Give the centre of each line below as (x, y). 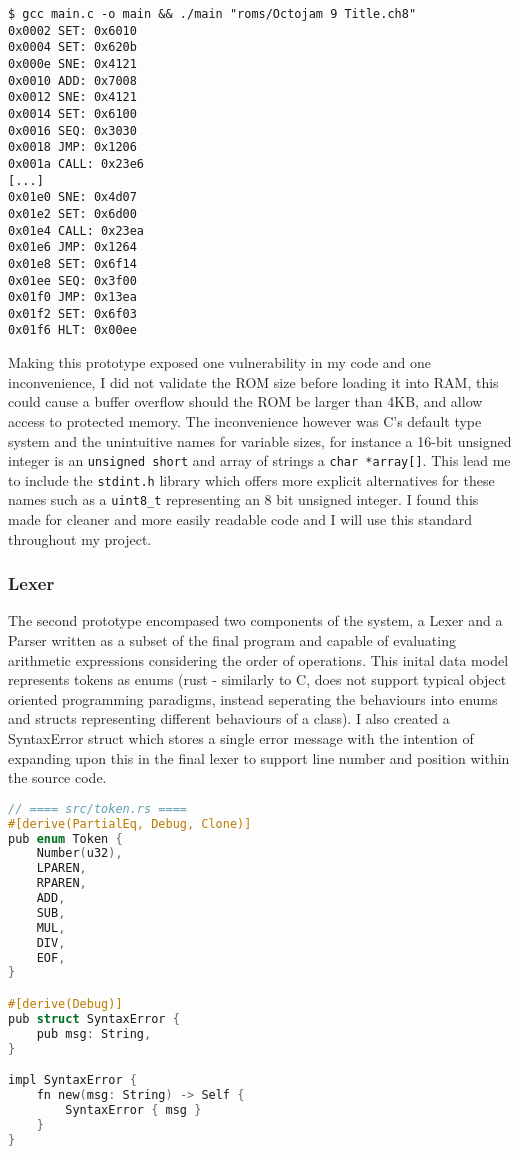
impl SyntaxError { (72, 1080)
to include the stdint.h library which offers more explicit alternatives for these (251, 479)
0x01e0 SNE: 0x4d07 (72, 197)
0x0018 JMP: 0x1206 (72, 147)
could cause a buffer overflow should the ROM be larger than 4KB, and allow (245, 401)
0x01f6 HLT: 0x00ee (72, 330)
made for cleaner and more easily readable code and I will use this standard (240, 519)
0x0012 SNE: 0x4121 (72, 97)
